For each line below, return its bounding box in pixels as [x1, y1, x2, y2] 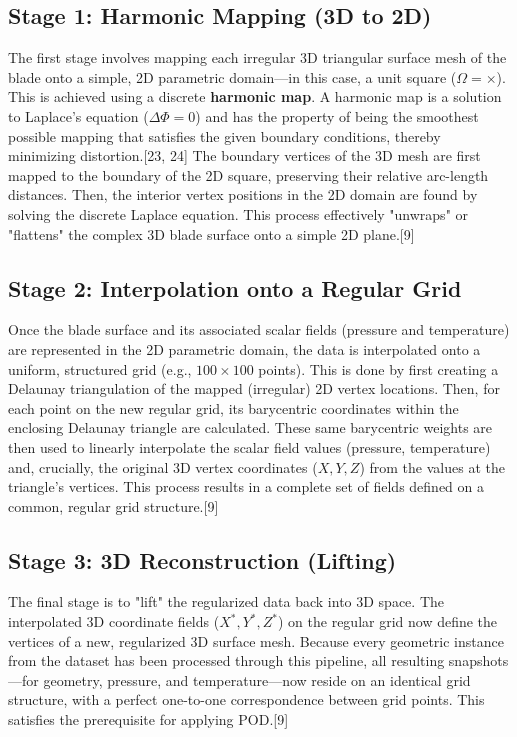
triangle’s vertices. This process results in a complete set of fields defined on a [8, 476, 485, 497]
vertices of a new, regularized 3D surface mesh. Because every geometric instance [8, 630, 504, 651]
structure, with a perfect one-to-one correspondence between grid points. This [8, 689, 485, 710]
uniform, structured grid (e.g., [8, 358, 192, 379]
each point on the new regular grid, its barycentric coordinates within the [8, 397, 459, 418]
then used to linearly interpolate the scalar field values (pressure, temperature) [8, 436, 491, 457]
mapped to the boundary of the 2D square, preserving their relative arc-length [8, 164, 489, 185]
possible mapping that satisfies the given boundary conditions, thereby [8, 125, 441, 146]
